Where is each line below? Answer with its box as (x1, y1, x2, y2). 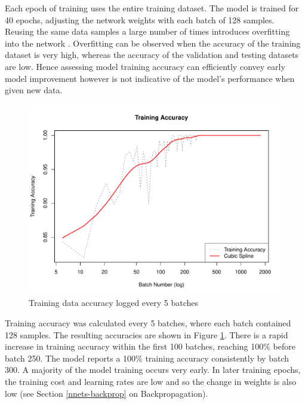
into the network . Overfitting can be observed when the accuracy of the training (5, 36, 301, 49)
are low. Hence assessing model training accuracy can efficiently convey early (5, 60, 285, 72)
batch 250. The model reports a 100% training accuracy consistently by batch (5, 351, 289, 364)
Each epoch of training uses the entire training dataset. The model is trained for (5, 2, 299, 14)
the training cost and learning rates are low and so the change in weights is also (5, 375, 297, 387)
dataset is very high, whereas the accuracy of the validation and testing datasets (5, 48, 299, 61)
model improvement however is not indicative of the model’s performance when (5, 72, 295, 84)
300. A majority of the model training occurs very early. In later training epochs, (5, 363, 301, 376)
